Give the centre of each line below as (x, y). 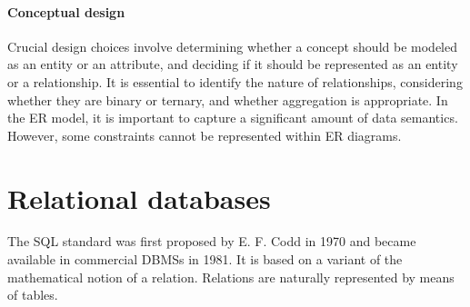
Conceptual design (66, 11)
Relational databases (139, 198)
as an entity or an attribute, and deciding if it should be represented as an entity (233, 64)
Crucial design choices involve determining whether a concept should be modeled (232, 46)
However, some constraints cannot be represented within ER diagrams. (205, 135)
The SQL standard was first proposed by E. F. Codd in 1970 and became (212, 241)
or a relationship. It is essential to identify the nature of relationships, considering (235, 81)
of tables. (33, 295)
